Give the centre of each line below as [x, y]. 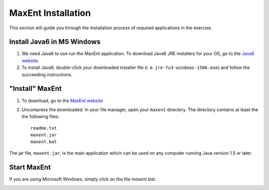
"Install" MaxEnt [35, 89]
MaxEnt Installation [50, 13]
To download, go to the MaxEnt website [62, 100]
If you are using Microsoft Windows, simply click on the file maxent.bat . [83, 179]
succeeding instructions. [47, 74]
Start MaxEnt [30, 167]
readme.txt [44, 128]
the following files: [41, 117]
